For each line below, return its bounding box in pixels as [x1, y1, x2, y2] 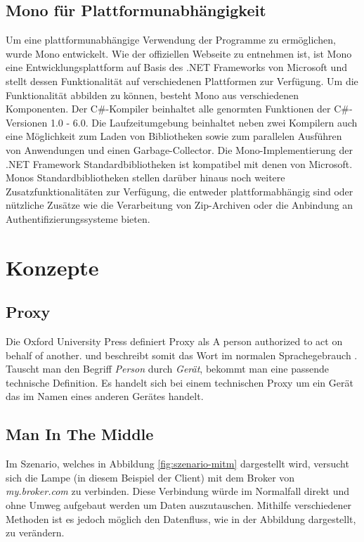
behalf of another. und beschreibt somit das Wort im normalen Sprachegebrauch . [6, 347, 358, 362]
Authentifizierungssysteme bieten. [6, 211, 150, 226]
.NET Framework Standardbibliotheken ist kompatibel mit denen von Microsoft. [6, 156, 353, 171]
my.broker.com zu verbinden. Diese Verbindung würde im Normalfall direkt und [6, 484, 350, 498]
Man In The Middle [6, 423, 154, 445]
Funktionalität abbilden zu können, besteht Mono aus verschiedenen [6, 87, 299, 102]
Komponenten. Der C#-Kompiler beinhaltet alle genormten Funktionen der [6, 101, 331, 116]
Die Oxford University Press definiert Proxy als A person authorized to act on [6, 334, 343, 349]
